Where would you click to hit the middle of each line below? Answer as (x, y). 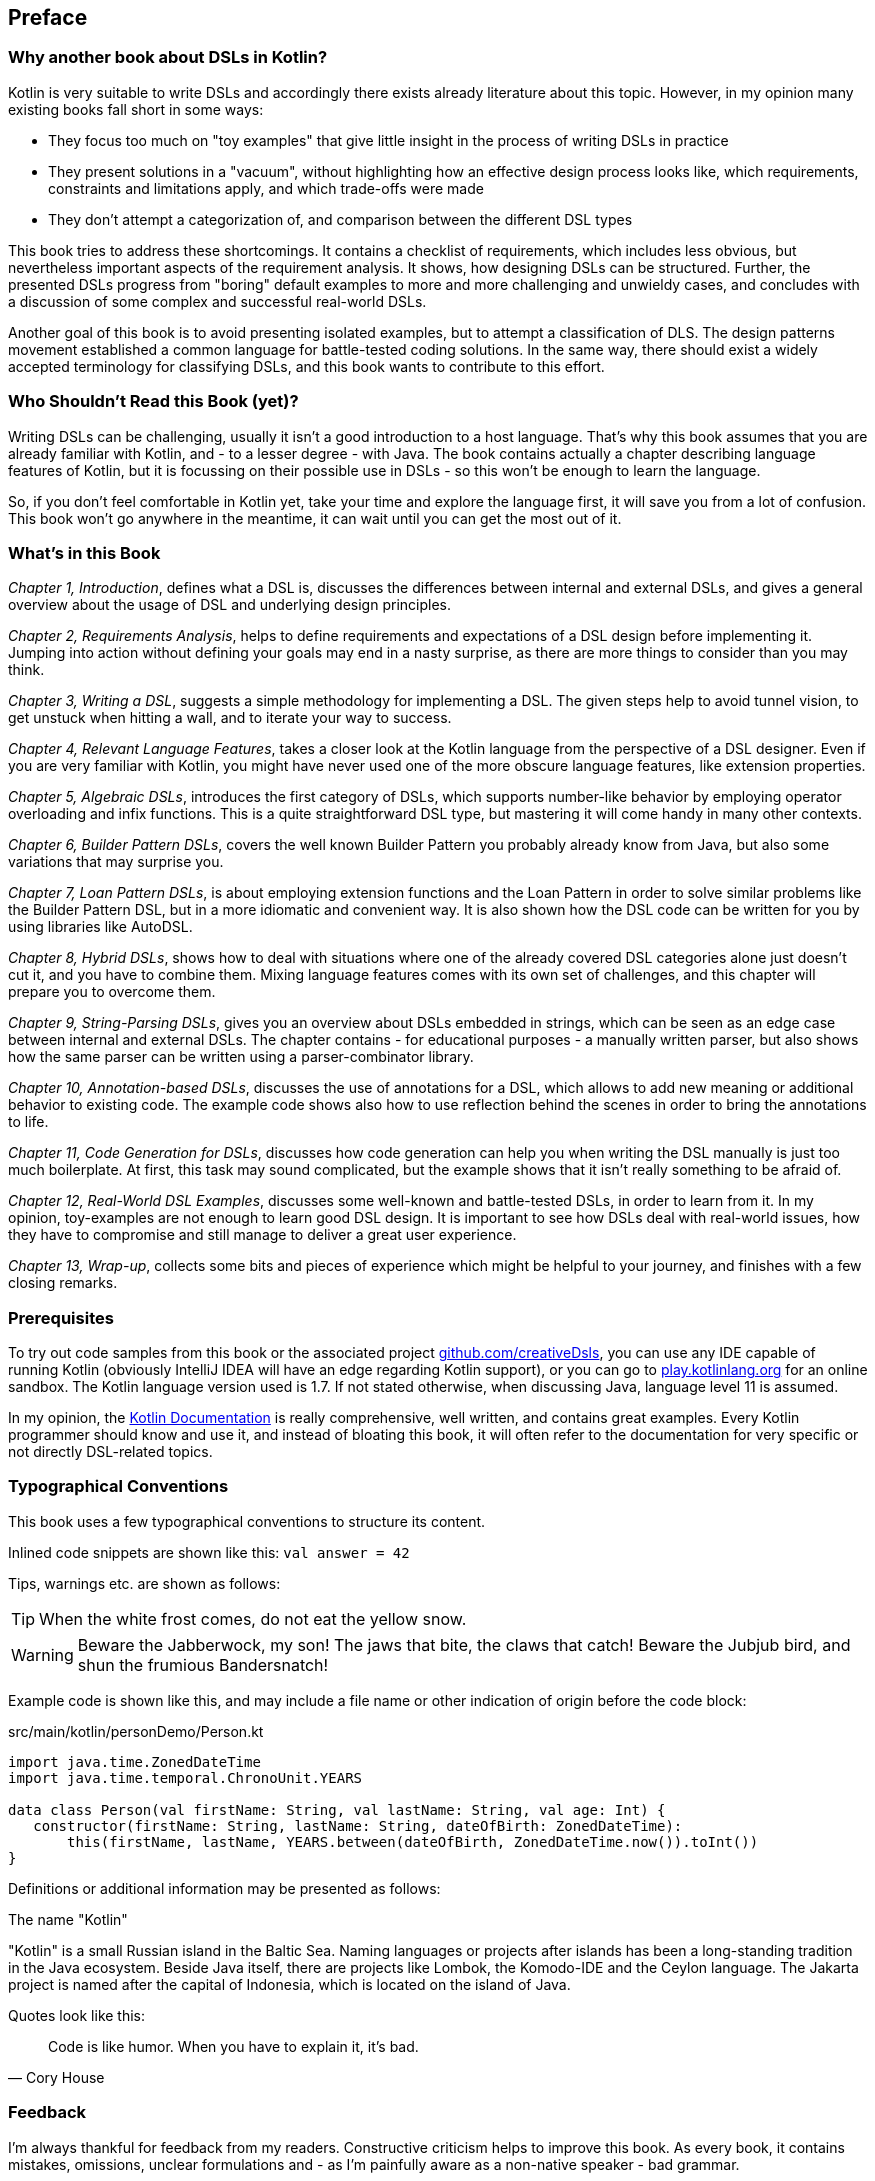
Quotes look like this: (77, 2015)
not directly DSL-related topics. (110, 1452)
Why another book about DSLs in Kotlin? (168, 57)
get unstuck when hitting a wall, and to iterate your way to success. (230, 718)
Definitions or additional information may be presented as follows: (224, 1888)
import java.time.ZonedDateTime (134, 1761)
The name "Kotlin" (68, 1919)
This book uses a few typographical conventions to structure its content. (247, 1521)
